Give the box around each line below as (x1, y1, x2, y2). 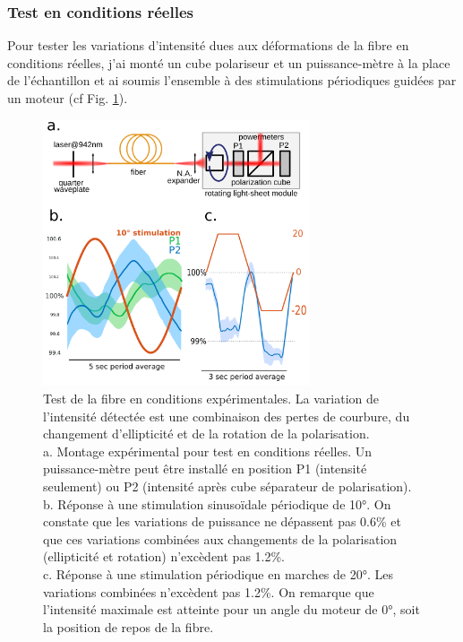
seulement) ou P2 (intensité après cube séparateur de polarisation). (43, 476, 412, 495)
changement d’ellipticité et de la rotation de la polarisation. (43, 424, 370, 443)
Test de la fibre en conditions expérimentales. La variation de (43, 388, 380, 407)
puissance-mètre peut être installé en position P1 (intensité (43, 459, 367, 478)
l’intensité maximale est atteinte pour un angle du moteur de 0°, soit (43, 600, 420, 619)
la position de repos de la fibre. (43, 617, 214, 636)
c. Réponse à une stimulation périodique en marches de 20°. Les (43, 564, 393, 583)
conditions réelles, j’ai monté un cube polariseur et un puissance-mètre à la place (7, 53, 450, 72)
